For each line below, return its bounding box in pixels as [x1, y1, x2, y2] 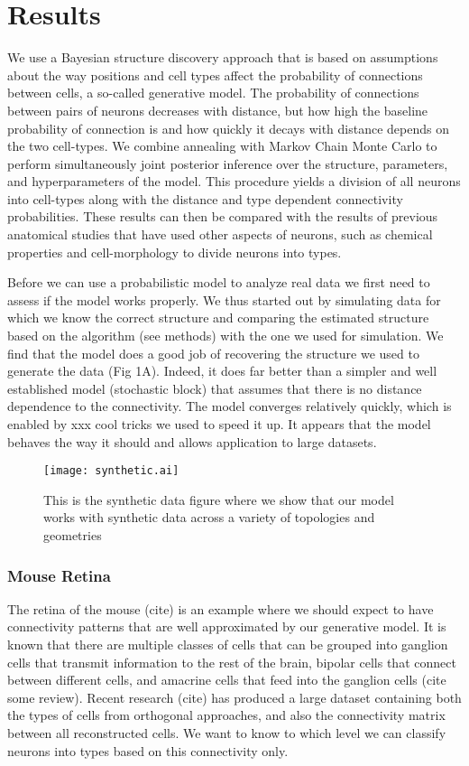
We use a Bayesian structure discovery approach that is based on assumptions [7, 48, 438, 67]
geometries [43, 526, 102, 545]
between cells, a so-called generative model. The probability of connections [7, 83, 419, 102]
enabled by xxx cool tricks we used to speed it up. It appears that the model [7, 415, 431, 433]
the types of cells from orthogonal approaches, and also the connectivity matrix [7, 705, 446, 724]
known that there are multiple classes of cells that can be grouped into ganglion [7, 635, 448, 654]
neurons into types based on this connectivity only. [7, 741, 289, 760]
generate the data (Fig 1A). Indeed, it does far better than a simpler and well [7, 361, 437, 380]
